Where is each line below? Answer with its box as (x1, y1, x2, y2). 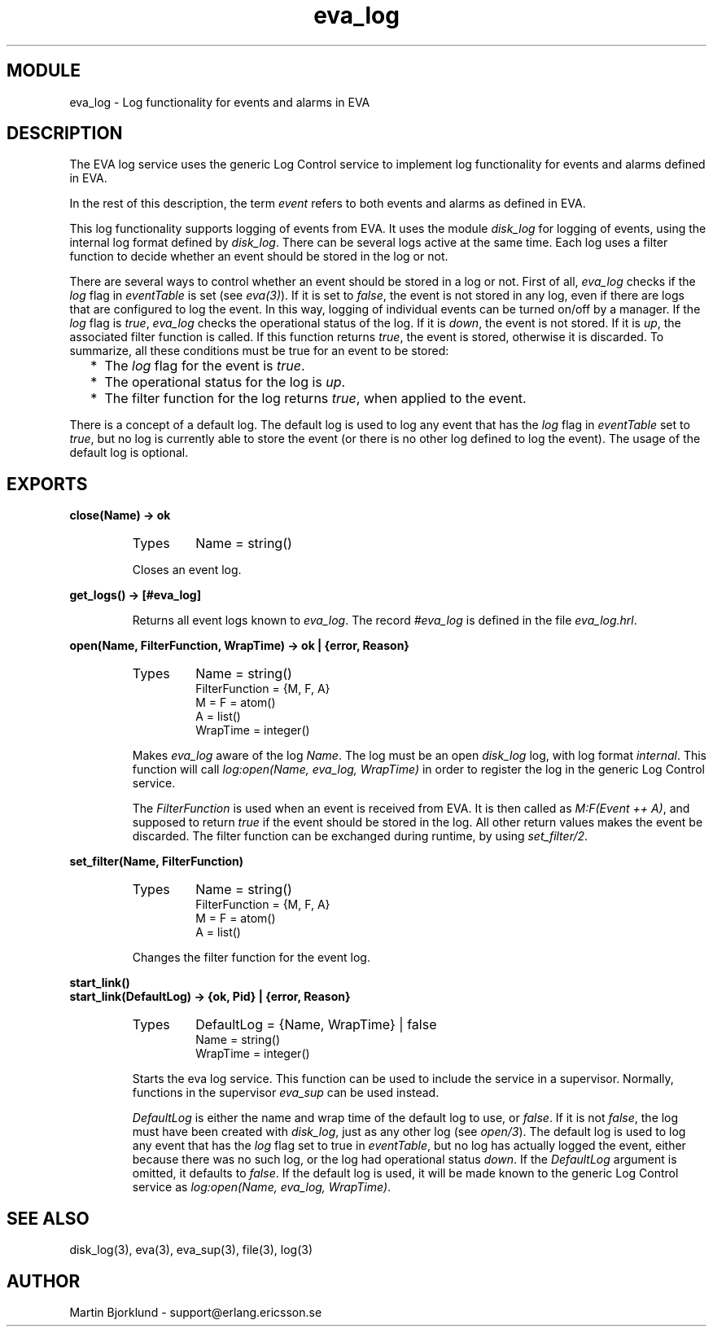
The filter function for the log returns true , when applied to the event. (104, 390, 527, 407)
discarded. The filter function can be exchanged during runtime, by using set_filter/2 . (132, 829, 588, 844)
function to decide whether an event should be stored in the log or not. (69, 249, 448, 264)
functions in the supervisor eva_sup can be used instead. (132, 1085, 440, 1100)
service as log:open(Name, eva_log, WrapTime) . (132, 1180, 391, 1195)
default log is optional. (69, 445, 189, 460)
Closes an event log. (132, 563, 242, 577)
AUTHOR (7, 1270, 81, 1291)
